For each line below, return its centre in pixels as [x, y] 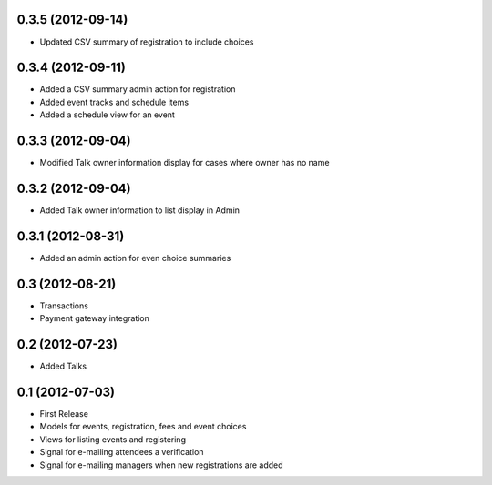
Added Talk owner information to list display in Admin [140, 210]
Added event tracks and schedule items [114, 102]
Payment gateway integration [95, 318]
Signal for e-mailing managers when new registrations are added [161, 465]
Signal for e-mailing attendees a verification [122, 452]
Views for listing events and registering [113, 439]
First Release [64, 414]
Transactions [64, 306]
